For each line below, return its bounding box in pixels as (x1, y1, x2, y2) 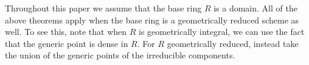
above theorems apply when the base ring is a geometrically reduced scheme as (5, 13, 299, 26)
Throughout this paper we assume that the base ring (5, 2, 202, 14)
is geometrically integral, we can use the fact (138, 25, 305, 38)
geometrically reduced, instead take (167, 37, 299, 49)
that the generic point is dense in (5, 37, 128, 49)
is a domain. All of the (214, 2, 297, 14)
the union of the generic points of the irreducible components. (5, 49, 235, 61)
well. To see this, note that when (5, 25, 127, 38)
